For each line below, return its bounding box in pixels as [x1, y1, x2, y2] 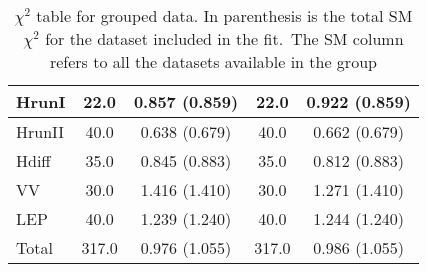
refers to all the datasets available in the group [49, 50, 377, 73]
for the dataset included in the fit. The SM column [45, 27, 404, 50]
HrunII [16, 120, 65, 143]
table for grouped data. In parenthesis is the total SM [36, 4, 413, 27]
